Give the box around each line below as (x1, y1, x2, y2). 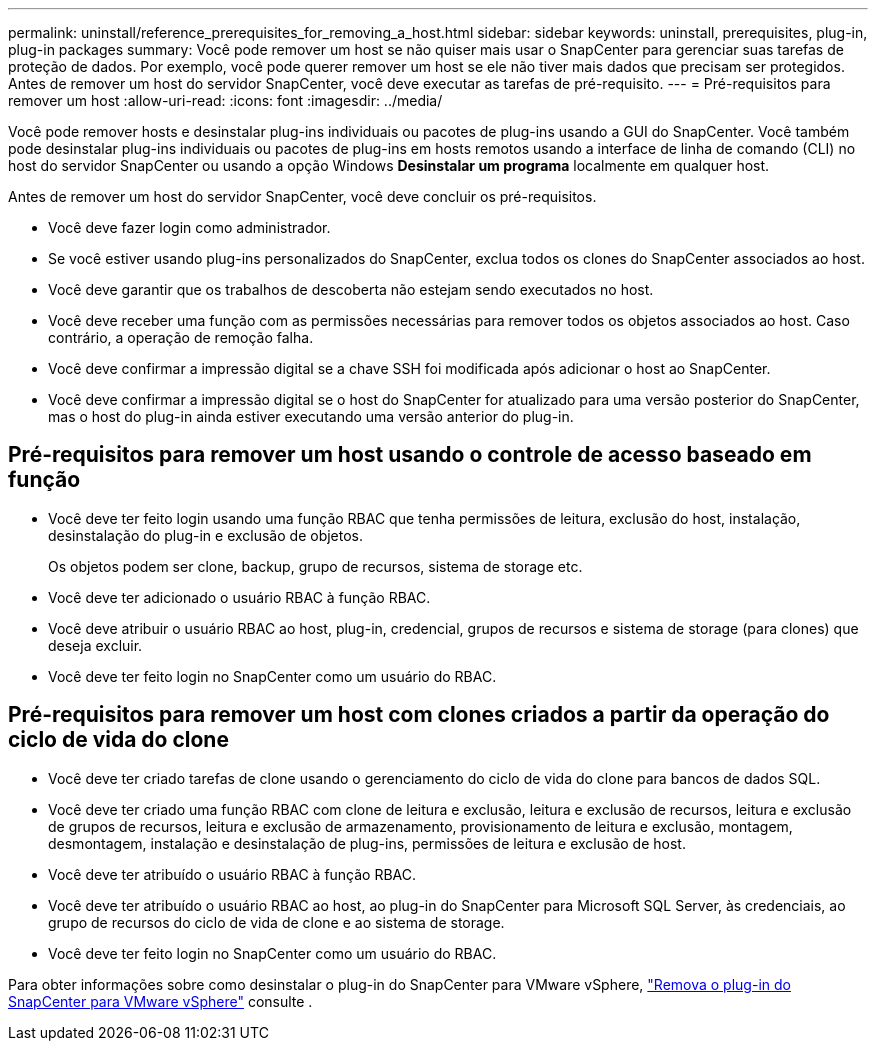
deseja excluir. (48, 636, 143, 654)
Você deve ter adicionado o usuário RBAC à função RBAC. (48, 588, 431, 606)
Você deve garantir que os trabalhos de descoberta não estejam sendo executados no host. (48, 281, 654, 298)
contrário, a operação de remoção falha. (48, 329, 314, 346)
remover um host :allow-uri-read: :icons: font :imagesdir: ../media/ (8, 92, 443, 109)
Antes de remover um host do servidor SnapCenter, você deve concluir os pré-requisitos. (8, 188, 597, 205)
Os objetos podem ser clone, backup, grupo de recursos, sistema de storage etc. (48, 557, 583, 575)
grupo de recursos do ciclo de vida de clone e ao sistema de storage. (48, 913, 505, 931)
